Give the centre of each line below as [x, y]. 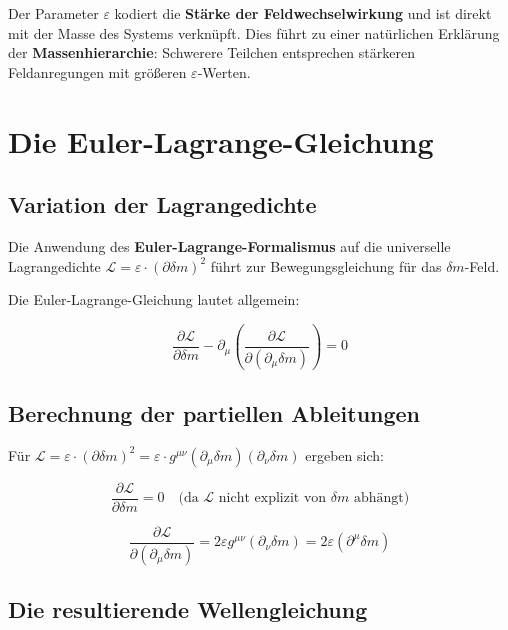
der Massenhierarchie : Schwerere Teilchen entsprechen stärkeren [211, 52]
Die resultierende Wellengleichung [188, 609]
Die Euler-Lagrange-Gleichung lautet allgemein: [154, 299]
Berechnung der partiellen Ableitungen [214, 413]
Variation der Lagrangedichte [162, 204]
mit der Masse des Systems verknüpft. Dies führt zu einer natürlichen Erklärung [254, 32]
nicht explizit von [272, 498]
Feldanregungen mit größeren [97, 71]
